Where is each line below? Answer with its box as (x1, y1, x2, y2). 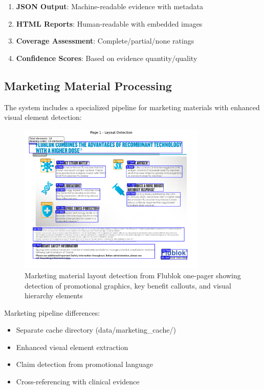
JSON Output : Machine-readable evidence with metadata (16, 1, 203, 11)
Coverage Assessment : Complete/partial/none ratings (16, 35, 194, 46)
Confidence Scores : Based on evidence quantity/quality (16, 52, 197, 63)
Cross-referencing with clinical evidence (16, 376, 140, 387)
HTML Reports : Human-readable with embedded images (16, 18, 203, 29)
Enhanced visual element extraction (16, 341, 128, 352)
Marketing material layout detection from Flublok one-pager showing (25, 270, 241, 280)
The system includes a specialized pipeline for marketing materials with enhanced (4, 101, 260, 112)
